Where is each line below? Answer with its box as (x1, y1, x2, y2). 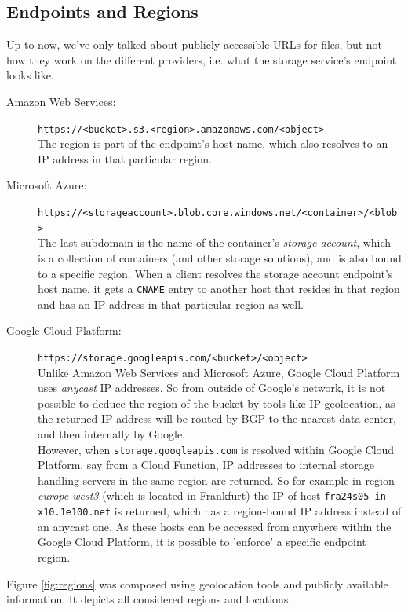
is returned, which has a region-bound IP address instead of (114, 503, 402, 519)
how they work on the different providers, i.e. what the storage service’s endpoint (6, 51, 397, 68)
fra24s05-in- (324, 491, 392, 503)
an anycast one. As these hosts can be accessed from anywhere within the (38, 518, 392, 534)
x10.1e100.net (38, 507, 111, 519)
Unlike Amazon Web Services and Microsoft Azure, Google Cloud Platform (38, 364, 400, 380)
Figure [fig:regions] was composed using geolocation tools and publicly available (6, 575, 388, 592)
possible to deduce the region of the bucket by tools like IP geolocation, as (38, 394, 395, 411)
